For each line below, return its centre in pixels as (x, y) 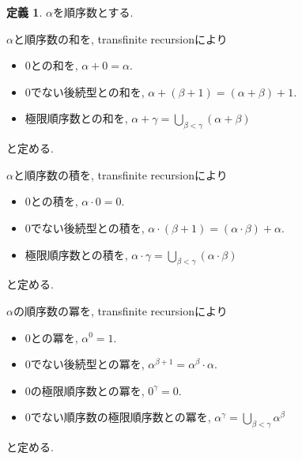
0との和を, (51, 65)
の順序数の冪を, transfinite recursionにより (120, 310)
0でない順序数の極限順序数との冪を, (118, 417)
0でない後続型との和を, (85, 91)
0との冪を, (51, 337)
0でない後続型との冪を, (85, 364)
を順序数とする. (93, 12)
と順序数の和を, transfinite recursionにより (120, 38)
